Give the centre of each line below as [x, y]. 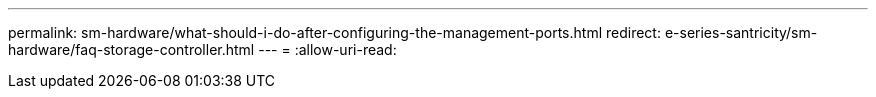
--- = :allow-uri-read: [327, 49]
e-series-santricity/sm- [741, 32]
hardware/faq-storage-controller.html [131, 49]
